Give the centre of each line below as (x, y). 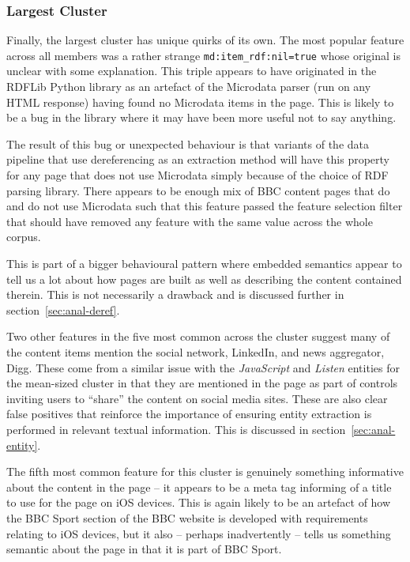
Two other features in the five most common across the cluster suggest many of (198, 336)
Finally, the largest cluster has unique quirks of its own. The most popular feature (205, 40)
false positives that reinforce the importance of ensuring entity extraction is (189, 414)
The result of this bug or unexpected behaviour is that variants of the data (188, 143)
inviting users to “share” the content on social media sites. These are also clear (197, 398)
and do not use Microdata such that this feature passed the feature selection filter (205, 206)
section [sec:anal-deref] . (63, 309)
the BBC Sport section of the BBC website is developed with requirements (187, 517)
